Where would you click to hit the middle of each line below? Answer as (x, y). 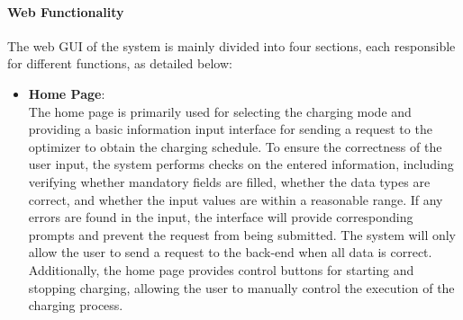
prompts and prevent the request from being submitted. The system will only (242, 234)
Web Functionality (66, 11)
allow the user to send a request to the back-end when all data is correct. (230, 252)
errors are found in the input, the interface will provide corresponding (221, 217)
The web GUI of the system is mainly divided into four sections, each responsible (231, 45)
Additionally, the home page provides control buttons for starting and (221, 269)
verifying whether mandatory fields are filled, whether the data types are (229, 181)
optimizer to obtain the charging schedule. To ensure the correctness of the (235, 146)
